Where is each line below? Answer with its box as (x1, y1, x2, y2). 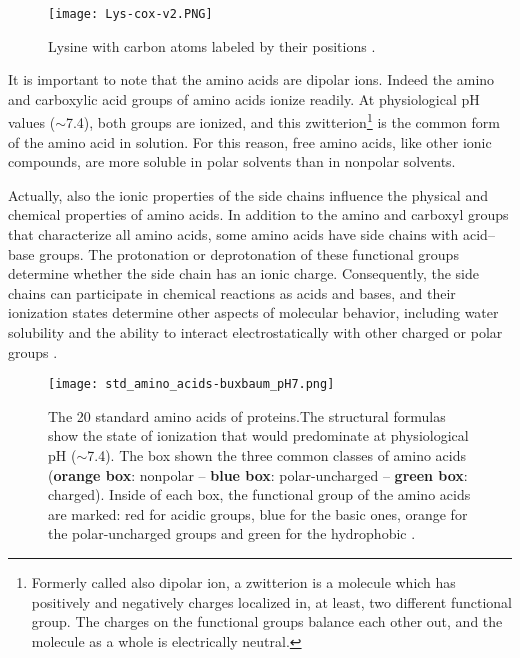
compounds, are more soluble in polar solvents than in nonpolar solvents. (8, 151, 456, 172)
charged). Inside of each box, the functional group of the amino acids (48, 484, 471, 505)
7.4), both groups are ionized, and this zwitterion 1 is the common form (65, 109, 500, 133)
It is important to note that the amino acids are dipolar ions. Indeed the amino (8, 69, 495, 90)
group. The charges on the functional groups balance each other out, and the (31, 611, 503, 632)
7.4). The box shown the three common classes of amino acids (87, 445, 466, 466)
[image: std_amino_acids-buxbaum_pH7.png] (48, 377, 335, 392)
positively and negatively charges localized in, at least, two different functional (31, 591, 512, 612)
